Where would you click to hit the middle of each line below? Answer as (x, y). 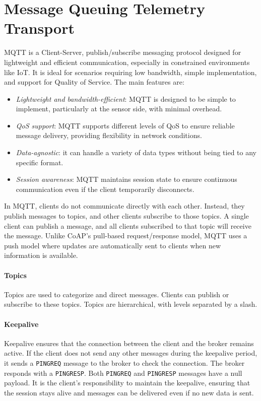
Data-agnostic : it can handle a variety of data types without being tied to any (136, 152)
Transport (39, 28)
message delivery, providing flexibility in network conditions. (109, 135)
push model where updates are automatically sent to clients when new (113, 245)
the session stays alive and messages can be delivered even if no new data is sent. (129, 392)
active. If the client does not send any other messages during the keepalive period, (131, 353)
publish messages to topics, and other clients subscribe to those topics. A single (126, 216)
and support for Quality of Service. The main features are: (94, 82)
